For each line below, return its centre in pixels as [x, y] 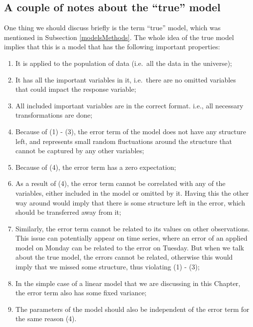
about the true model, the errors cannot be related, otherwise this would [124, 257]
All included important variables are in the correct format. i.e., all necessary [129, 105]
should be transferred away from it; [68, 212]
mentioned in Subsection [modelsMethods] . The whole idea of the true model [119, 37]
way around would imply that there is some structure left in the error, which [130, 202]
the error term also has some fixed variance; [81, 293]
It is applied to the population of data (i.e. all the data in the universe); [124, 63]
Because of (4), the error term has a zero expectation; [96, 167]
